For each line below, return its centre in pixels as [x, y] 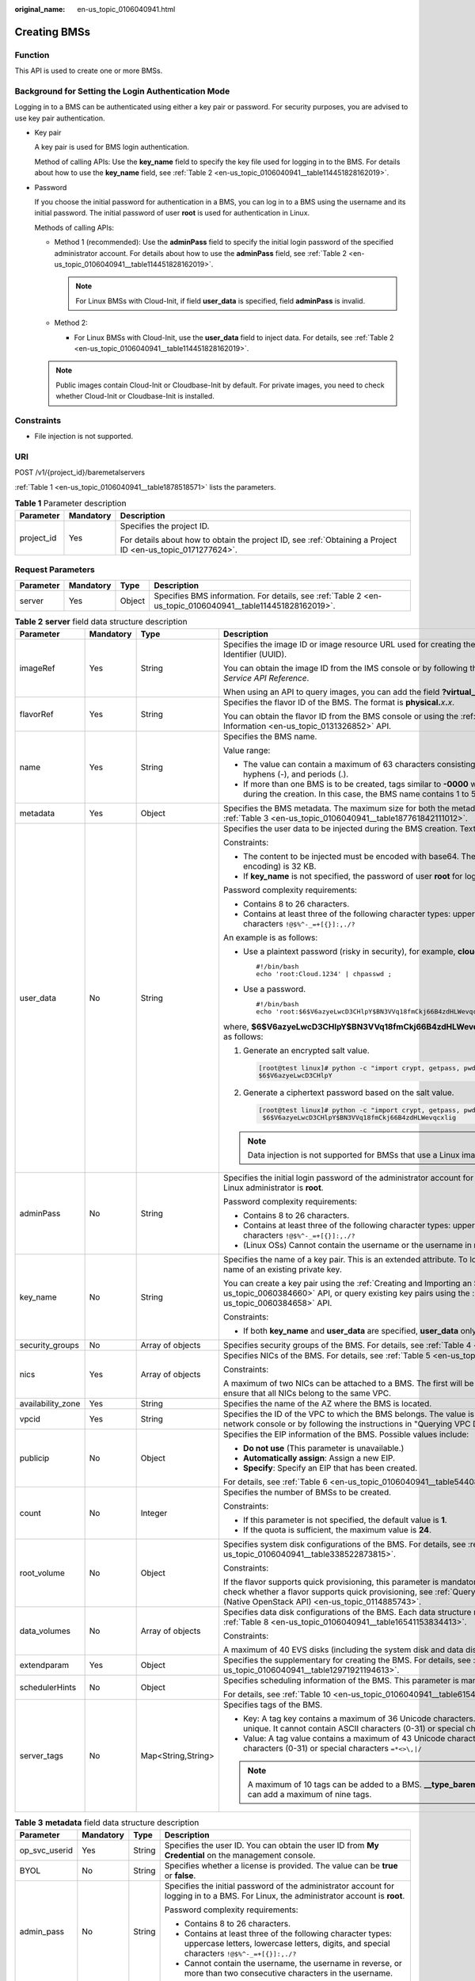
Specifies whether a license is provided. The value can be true [281, 1865]
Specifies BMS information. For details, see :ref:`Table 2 [258, 596]
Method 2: [71, 323]
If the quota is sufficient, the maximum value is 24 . [337, 1530]
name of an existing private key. [282, 1269]
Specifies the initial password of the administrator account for [279, 1886]
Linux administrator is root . [273, 1188]
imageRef [37, 668]
